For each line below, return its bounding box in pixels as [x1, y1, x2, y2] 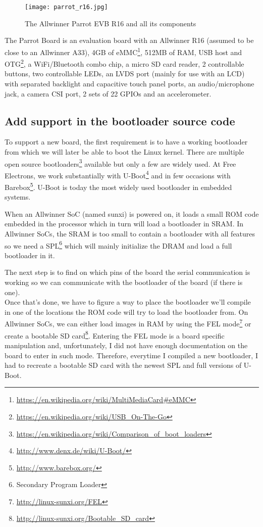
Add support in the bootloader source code [5, 113, 235, 128]
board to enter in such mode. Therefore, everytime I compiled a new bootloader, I [5, 350, 258, 360]
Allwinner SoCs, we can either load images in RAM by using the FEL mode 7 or [5, 317, 251, 329]
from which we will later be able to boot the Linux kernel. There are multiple [5, 146, 244, 157]
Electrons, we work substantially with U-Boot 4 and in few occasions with [5, 168, 231, 180]
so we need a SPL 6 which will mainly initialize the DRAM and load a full [5, 238, 232, 251]
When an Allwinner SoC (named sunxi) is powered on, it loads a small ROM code [5, 208, 259, 219]
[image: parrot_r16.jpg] [25, 4, 108, 11]
